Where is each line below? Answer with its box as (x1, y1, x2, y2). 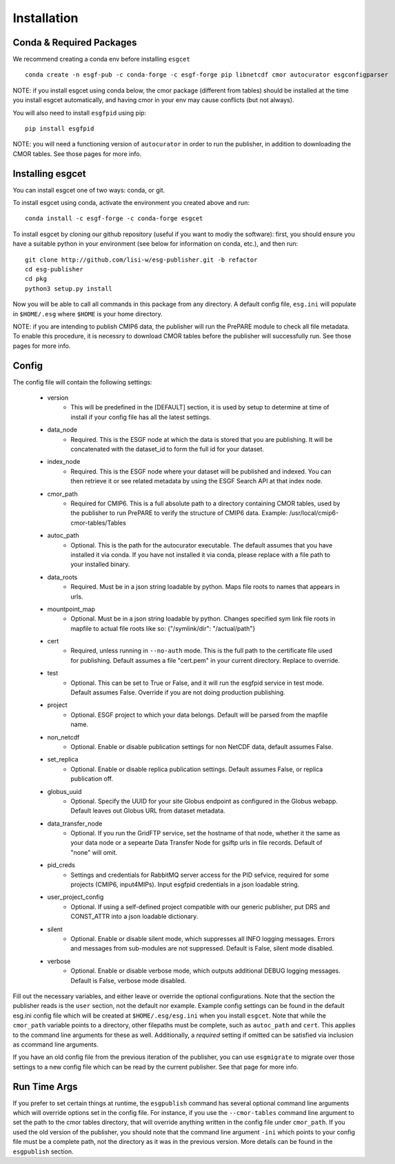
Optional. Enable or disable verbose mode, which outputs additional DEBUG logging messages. (70, 967, 341, 975)
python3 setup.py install (25, 284, 113, 293)
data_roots (47, 573, 78, 581)
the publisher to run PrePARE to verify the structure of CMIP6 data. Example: (70, 509, 288, 517)
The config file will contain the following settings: (12, 378, 152, 386)
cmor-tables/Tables (70, 518, 127, 527)
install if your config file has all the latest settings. (70, 413, 212, 421)
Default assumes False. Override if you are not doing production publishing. (70, 688, 285, 697)
